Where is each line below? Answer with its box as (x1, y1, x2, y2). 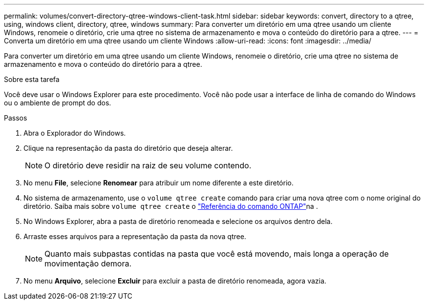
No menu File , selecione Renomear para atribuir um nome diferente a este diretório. (23, 179, 294, 187)
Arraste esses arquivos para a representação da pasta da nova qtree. (23, 232, 246, 241)
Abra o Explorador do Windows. (23, 129, 126, 137)
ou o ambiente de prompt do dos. (4, 99, 111, 107)
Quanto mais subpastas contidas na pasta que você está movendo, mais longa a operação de (44, 249, 389, 259)
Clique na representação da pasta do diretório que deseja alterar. (23, 144, 233, 152)
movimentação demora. (44, 259, 132, 268)
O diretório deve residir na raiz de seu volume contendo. (44, 161, 252, 170)
